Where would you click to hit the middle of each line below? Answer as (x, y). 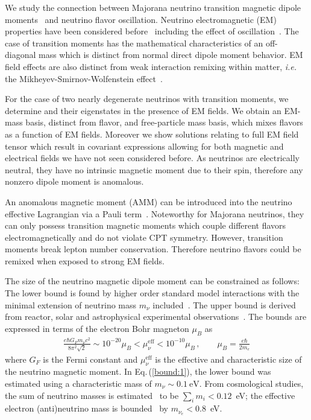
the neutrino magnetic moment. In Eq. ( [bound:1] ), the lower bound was (138, 371)
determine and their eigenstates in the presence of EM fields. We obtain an (143, 110)
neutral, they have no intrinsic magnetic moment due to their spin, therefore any (154, 169)
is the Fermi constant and (90, 359)
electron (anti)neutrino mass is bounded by (87, 408)
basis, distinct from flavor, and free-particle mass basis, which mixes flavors (164, 122)
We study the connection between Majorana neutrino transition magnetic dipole (153, 7)
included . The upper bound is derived (224, 304)
